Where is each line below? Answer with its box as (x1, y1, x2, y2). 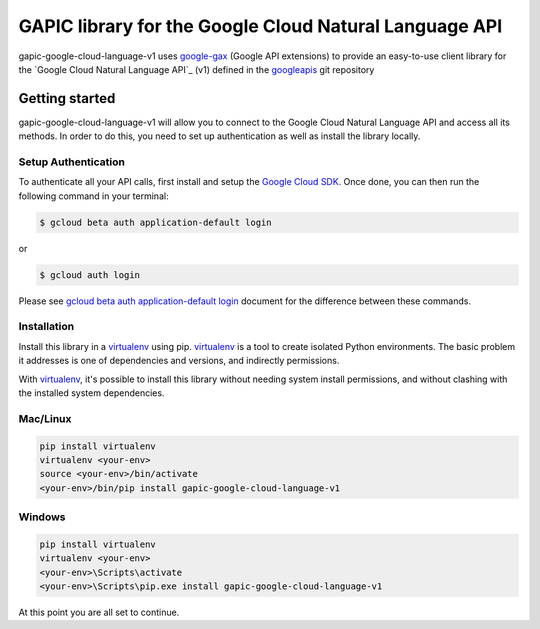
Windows (18, 510, 66, 524)
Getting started (18, 90, 116, 107)
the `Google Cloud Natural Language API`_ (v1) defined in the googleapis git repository (18, 63, 375, 75)
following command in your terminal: (18, 190, 169, 202)
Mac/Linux (18, 411, 72, 425)
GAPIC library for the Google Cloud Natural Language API (18, 15, 503, 37)
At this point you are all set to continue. (18, 606, 180, 619)
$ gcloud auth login (39, 269, 140, 280)
